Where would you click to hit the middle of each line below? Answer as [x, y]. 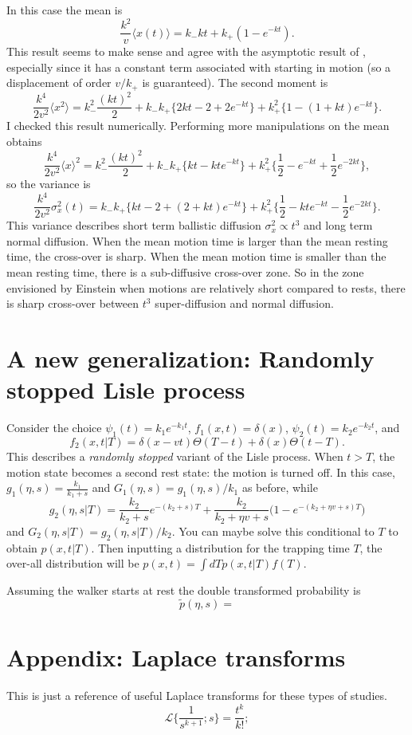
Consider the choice [54, 428]
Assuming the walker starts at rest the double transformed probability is [184, 590]
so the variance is [49, 184]
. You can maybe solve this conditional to [273, 531]
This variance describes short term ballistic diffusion [134, 225]
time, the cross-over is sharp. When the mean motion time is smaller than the [196, 256]
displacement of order [59, 83]
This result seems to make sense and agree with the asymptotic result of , [186, 51]
